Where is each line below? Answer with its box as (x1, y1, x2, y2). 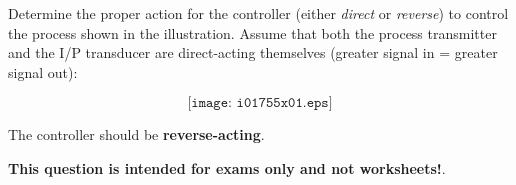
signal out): (8, 61, 78, 82)
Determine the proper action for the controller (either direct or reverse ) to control (8, 3, 509, 23)
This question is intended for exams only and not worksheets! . (8, 157, 446, 178)
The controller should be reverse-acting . (8, 124, 265, 145)
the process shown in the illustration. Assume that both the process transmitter (8, 22, 497, 43)
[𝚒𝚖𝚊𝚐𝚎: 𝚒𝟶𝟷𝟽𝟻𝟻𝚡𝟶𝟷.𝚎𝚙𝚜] (187, 96, 333, 111)
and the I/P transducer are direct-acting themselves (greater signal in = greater (8, 42, 498, 63)
